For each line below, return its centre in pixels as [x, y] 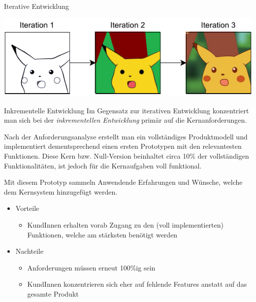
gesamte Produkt [53, 294]
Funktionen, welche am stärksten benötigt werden [102, 234]
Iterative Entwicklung [37, 6]
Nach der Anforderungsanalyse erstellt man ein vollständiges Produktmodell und [126, 136]
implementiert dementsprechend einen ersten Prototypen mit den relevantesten [123, 146]
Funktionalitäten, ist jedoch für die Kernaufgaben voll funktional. [103, 165]
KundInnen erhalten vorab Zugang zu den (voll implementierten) [125, 225]
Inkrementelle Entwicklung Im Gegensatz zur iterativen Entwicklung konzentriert [127, 110]
